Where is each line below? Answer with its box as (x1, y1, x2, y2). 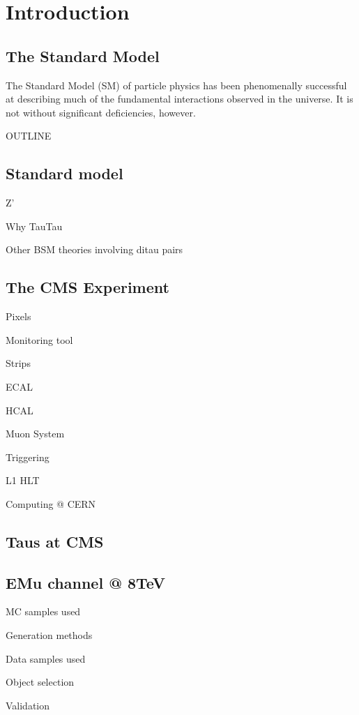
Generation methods (6, 628, 93, 642)
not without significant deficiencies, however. (6, 105, 196, 119)
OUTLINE (6, 128, 52, 143)
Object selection (6, 675, 75, 689)
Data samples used (6, 651, 86, 665)
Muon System (6, 426, 65, 441)
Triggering (6, 449, 49, 464)
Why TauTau (6, 218, 63, 233)
